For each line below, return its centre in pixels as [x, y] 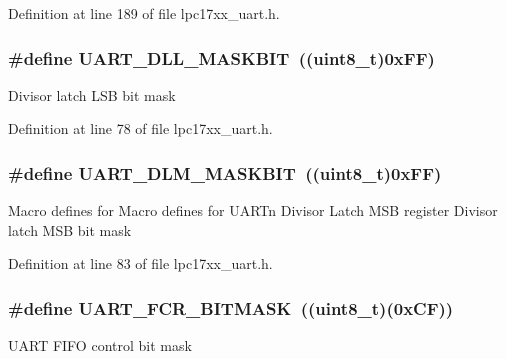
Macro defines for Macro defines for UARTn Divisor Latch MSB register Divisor [253, 210]
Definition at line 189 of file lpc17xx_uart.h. [144, 13]
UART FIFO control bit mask [100, 345]
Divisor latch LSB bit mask [92, 94]
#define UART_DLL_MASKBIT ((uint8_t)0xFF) [221, 57]
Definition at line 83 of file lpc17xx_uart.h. [140, 263]
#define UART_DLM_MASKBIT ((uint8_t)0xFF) [225, 172]
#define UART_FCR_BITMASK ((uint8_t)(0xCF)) [231, 307]
